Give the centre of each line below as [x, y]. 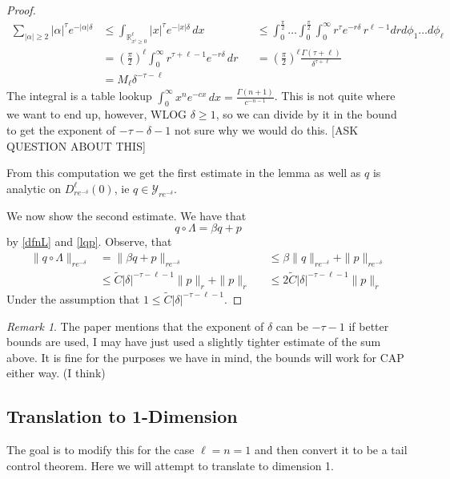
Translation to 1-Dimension [122, 416]
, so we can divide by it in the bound [306, 114]
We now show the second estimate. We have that [127, 215]
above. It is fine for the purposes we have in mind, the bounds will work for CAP [205, 357]
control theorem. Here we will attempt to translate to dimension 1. [170, 465]
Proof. [21, 10]
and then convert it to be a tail [331, 450]
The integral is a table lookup [79, 96]
